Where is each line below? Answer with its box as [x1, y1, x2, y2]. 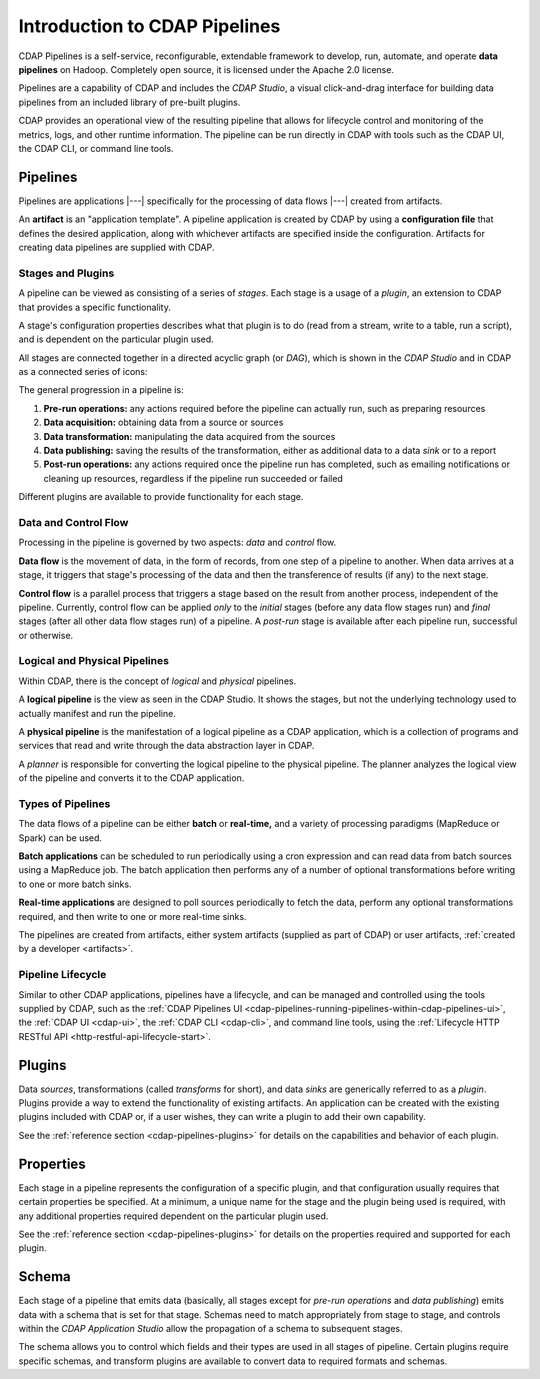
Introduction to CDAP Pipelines [18, 15, 281, 37]
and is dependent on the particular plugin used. [18, 333, 214, 345]
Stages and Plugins [18, 266, 115, 280]
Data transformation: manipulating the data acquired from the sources [43, 430, 336, 442]
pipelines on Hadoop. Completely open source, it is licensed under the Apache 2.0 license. [18, 63, 395, 75]
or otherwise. [18, 629, 74, 641]
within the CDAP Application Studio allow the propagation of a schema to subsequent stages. [18, 1322, 404, 1334]
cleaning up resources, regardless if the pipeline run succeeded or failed [43, 472, 344, 484]
